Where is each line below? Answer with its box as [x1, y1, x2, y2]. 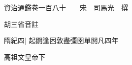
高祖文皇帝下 [4, 51, 45, 62]
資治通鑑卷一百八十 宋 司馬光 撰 [4, 2, 128, 12]
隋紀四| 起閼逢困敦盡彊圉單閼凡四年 [4, 35, 119, 45]
